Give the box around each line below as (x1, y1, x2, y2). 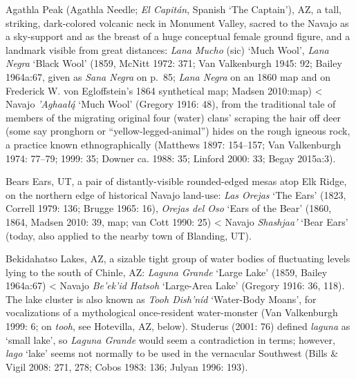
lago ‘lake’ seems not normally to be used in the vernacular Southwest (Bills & (6, 346, 339, 360)
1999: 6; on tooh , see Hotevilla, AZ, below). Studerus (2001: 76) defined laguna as (6, 319, 350, 333)
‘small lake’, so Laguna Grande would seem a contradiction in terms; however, (6, 332, 335, 347)
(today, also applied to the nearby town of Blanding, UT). (6, 228, 252, 242)
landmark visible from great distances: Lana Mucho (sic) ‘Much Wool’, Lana (6, 42, 329, 57)
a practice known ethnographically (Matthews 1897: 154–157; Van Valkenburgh (6, 137, 341, 151)
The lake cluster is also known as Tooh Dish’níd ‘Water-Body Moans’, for (6, 291, 317, 306)
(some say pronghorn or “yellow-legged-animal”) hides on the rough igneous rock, (6, 124, 350, 138)
